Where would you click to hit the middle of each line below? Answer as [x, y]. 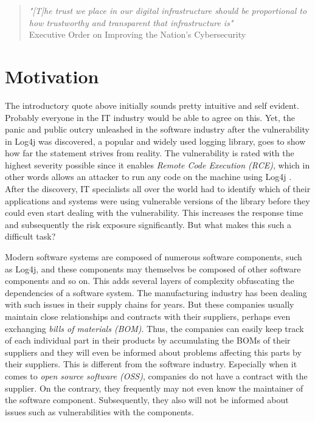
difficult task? [30, 236]
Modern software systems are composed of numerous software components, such [154, 257]
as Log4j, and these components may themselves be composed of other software [153, 268]
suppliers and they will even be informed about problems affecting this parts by [153, 352]
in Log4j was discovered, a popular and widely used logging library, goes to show [155, 141]
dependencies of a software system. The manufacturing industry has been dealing [156, 292]
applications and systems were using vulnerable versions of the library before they [157, 200]
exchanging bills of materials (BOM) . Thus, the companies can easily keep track [154, 328]
